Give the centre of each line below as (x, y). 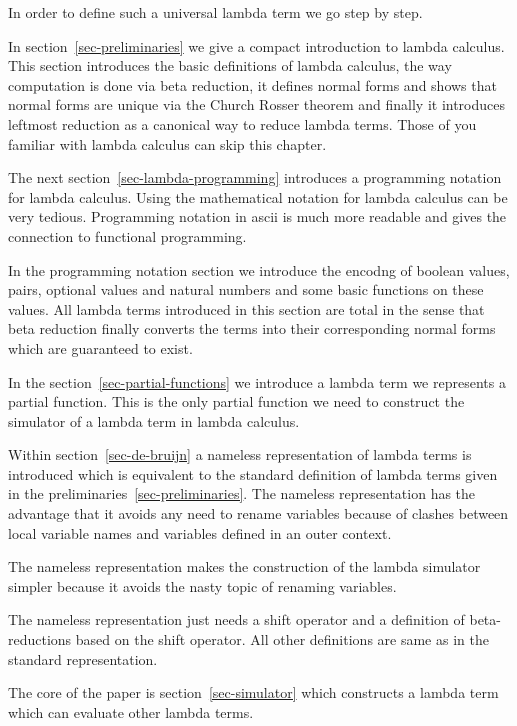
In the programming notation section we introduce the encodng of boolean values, (259, 269)
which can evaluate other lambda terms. (131, 711)
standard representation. (83, 658)
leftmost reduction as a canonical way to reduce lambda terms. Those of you (242, 123)
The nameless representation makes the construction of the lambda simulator (244, 566)
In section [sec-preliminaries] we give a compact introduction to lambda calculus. (256, 45)
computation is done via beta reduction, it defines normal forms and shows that (252, 84)
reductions (40, 639)
